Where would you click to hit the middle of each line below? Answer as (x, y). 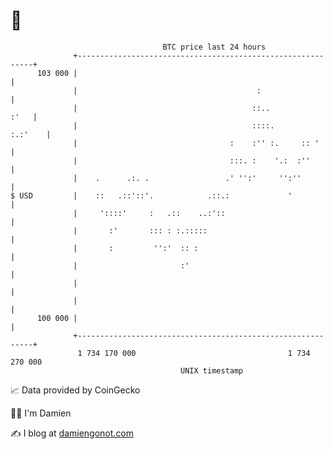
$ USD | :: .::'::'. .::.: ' (151, 195)
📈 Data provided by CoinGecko (75, 390)
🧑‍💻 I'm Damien (41, 413)
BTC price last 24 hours (214, 47)
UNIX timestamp (212, 370)
